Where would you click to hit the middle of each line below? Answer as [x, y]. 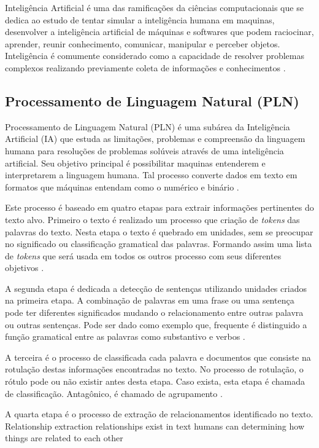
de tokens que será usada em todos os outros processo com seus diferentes [143, 255]
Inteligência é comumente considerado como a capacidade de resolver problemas [155, 56]
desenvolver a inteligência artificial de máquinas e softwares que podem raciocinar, [159, 32]
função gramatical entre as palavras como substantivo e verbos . [125, 336]
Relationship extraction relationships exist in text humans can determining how [155, 426]
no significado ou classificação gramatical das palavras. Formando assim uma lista [159, 244]
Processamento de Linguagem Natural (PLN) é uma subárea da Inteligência [148, 126]
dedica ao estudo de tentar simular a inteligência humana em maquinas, [140, 19]
